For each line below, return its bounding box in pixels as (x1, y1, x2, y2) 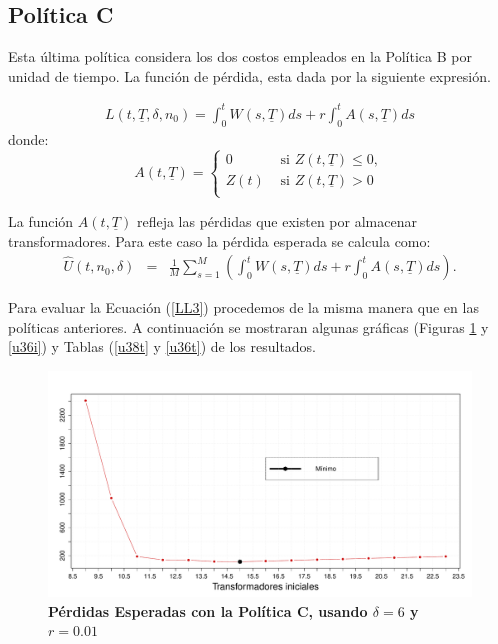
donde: (8, 128, 49, 149)
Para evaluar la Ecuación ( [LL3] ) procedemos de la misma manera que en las (8, 297, 479, 318)
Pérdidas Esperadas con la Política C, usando (48, 600, 368, 621)
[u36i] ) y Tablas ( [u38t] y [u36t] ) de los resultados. (8, 336, 317, 357)
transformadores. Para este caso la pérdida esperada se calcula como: (8, 230, 431, 251)
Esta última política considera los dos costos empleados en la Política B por (8, 46, 472, 67)
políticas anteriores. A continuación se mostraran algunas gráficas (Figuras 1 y (8, 316, 489, 337)
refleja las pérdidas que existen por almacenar (136, 210, 417, 231)
